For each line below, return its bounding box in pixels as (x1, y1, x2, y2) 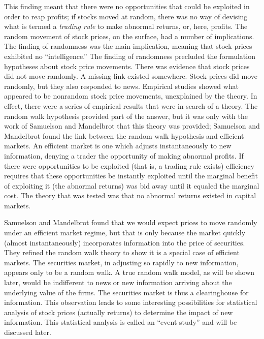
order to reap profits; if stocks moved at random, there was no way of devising (4, 11, 248, 21)
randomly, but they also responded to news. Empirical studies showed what (4, 80, 239, 91)
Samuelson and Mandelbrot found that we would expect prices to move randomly (4, 217, 257, 228)
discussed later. (4, 327, 51, 337)
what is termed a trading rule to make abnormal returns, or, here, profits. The (4, 21, 248, 32)
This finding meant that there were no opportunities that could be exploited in (4, 1, 250, 11)
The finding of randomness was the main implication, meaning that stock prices (4, 41, 252, 51)
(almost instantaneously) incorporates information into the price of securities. (4, 237, 245, 248)
